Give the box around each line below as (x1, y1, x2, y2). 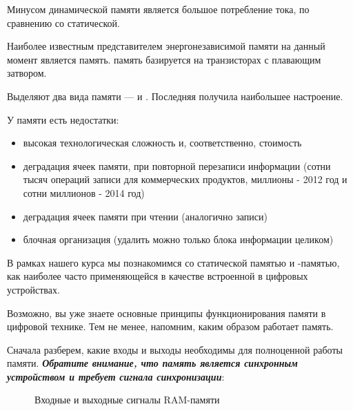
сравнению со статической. (7, 15, 120, 30)
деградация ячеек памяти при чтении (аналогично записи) (23, 209, 268, 223)
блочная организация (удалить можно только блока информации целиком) (23, 232, 334, 247)
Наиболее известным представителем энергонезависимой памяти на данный (7, 39, 325, 53)
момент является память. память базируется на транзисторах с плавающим (7, 52, 321, 66)
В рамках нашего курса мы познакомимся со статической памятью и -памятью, (7, 255, 340, 269)
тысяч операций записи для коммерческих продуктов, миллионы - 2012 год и (23, 172, 347, 187)
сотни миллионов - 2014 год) (23, 185, 145, 200)
